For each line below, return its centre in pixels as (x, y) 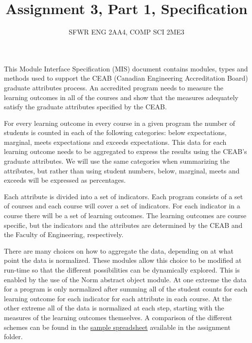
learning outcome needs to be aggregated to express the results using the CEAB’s (126, 151)
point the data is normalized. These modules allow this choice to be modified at (123, 260)
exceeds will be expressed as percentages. (65, 180)
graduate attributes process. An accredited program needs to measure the (114, 87)
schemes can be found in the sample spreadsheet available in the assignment (117, 327)
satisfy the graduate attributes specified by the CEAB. (85, 107)
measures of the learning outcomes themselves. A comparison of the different (118, 317)
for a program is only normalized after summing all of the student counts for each (126, 289)
